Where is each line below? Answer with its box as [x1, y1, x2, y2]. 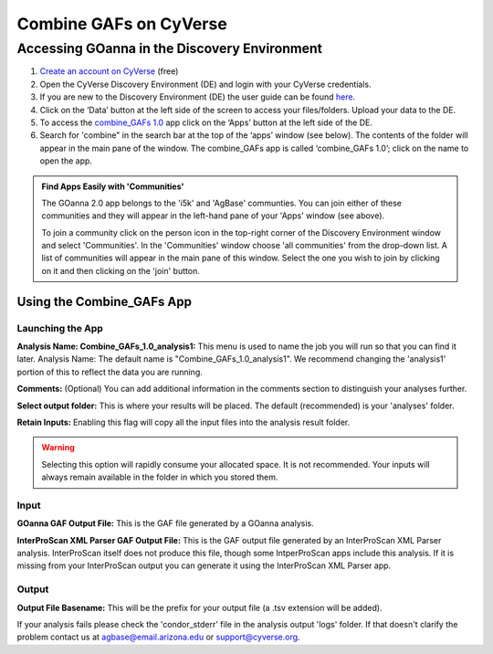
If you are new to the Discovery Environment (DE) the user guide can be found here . [39, 91, 356, 102]
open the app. [39, 155, 93, 166]
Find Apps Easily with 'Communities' [41, 181, 184, 192]
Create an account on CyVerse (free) [39, 66, 179, 77]
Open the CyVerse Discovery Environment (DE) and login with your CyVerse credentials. [39, 79, 372, 90]
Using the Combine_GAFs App [16, 293, 192, 310]
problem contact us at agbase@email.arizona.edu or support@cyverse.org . [16, 631, 300, 643]
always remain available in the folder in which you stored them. [41, 471, 278, 483]
